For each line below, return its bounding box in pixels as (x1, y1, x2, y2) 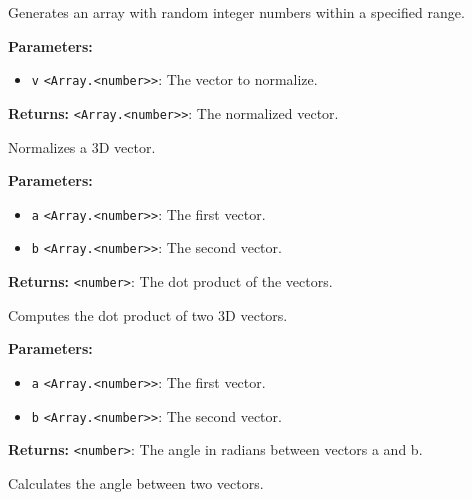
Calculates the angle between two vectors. (8, 472, 264, 493)
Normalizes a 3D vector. (8, 136, 156, 157)
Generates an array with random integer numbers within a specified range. (8, 2, 465, 22)
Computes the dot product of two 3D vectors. (8, 304, 288, 325)
